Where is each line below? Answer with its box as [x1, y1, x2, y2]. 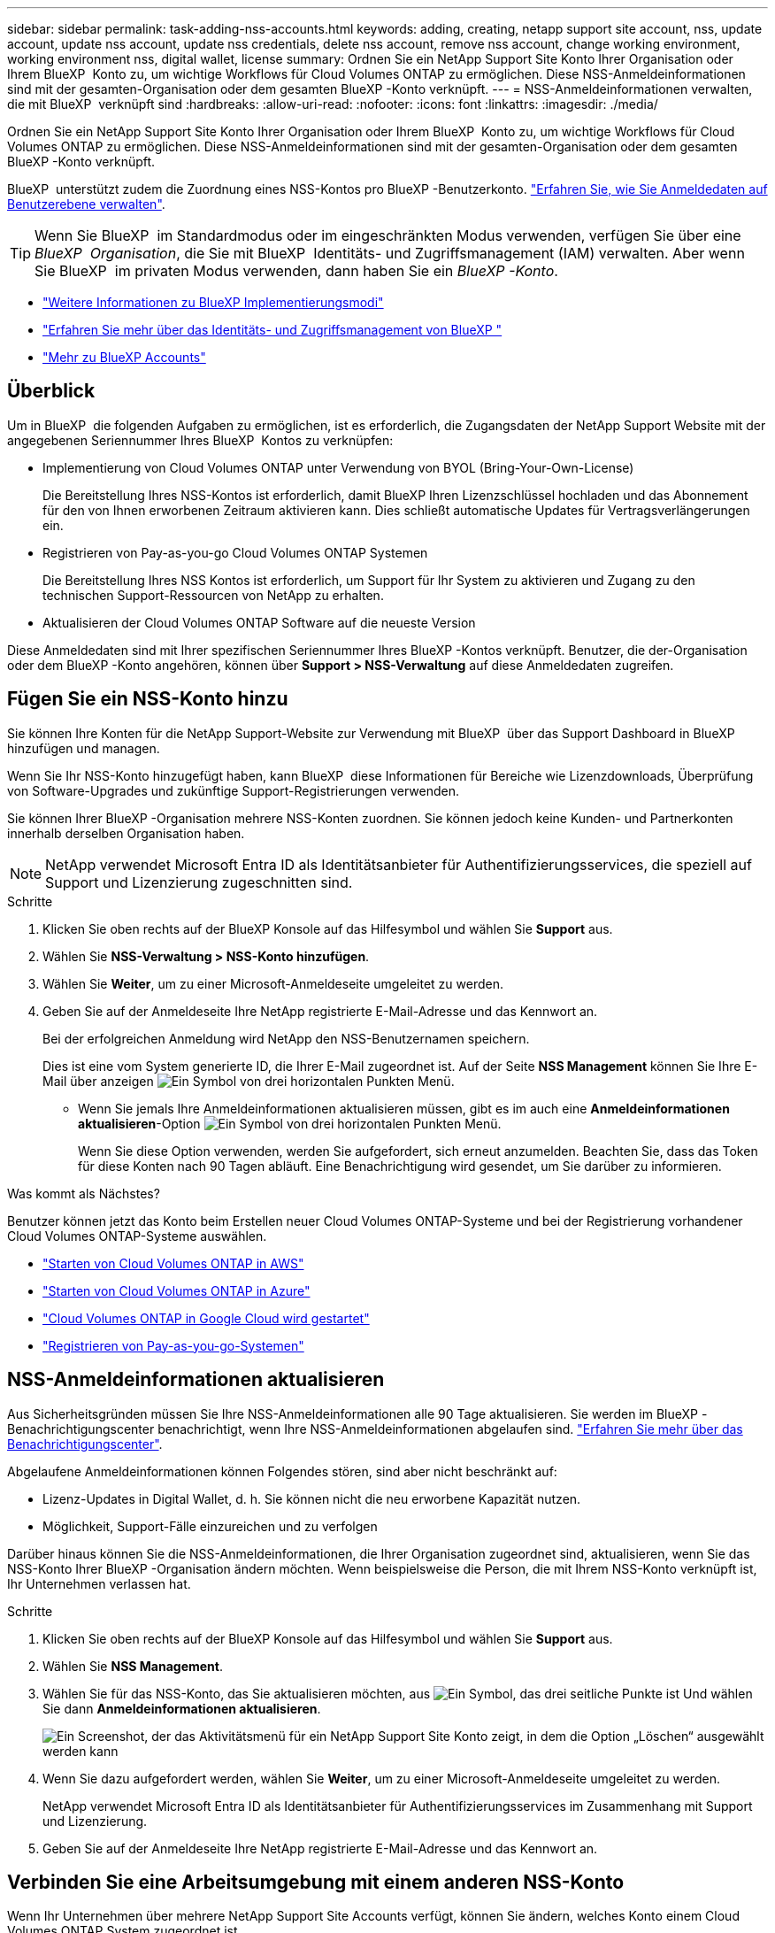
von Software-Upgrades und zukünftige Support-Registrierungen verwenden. [7, 782, 459, 798]
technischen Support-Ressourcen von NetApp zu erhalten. [42, 587, 384, 603]
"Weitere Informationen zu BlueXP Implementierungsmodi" [42, 295, 384, 310]
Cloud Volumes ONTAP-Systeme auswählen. [7, 1228, 267, 1244]
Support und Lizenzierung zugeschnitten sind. [45, 873, 353, 891]
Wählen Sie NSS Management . [42, 1658, 223, 1674]
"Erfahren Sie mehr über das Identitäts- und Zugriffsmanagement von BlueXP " [42, 322, 503, 337]
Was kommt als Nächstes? [7, 1185, 160, 1201]
